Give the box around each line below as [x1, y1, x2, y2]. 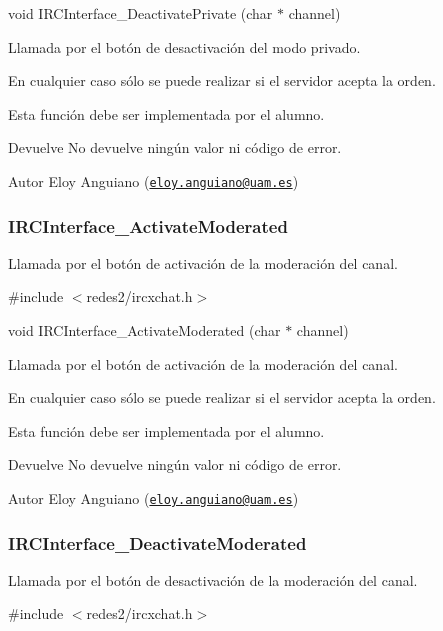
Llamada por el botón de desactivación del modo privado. [8, 36, 361, 57]
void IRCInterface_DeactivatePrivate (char [8, 3, 273, 23]
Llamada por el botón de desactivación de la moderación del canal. [8, 569, 418, 590]
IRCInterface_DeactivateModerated [8, 530, 307, 555]
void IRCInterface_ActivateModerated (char [8, 320, 281, 341]
